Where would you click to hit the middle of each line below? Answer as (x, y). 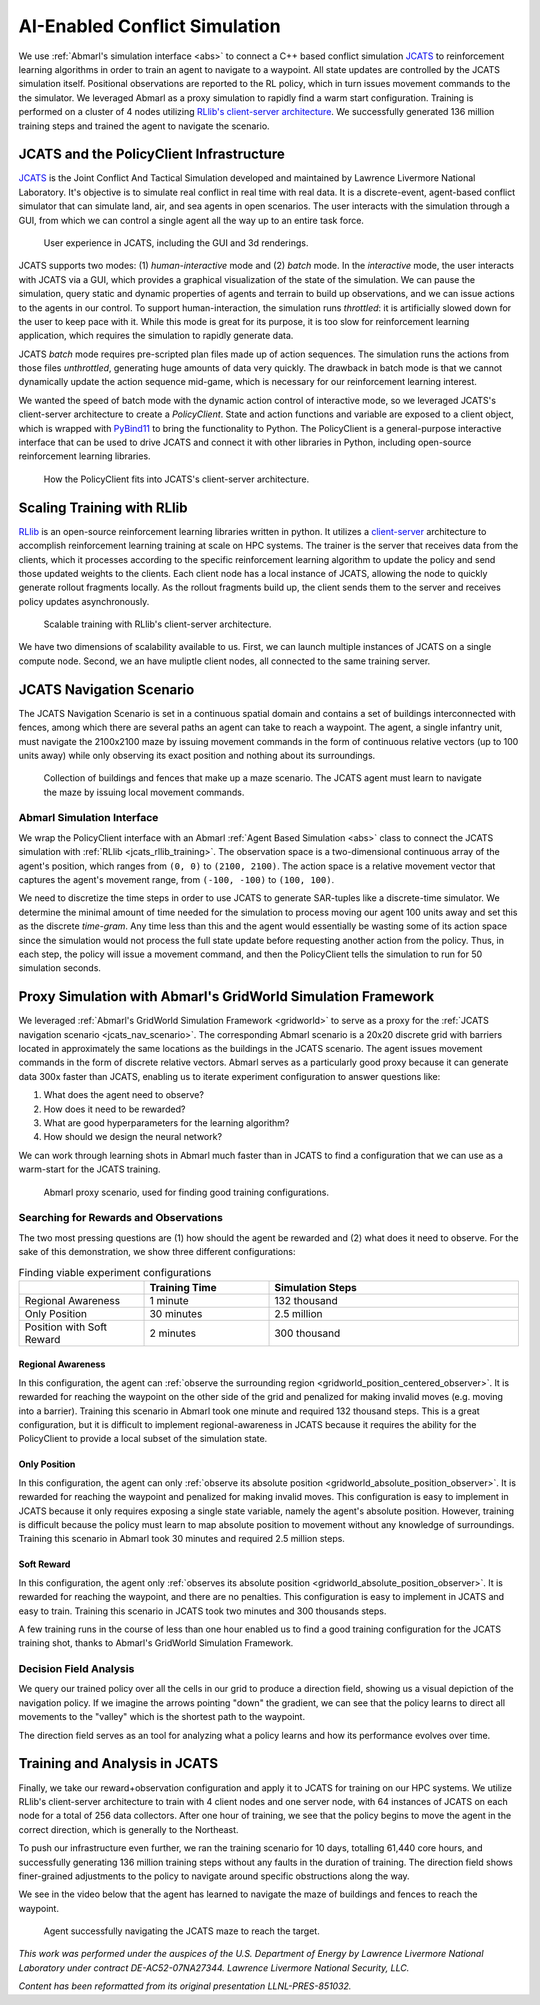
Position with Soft (66, 1327)
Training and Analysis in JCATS (118, 1763)
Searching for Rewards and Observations (121, 1218)
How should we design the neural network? (133, 1137)
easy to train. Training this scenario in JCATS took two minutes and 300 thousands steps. (202, 1611)
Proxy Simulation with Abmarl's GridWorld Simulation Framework (226, 996)
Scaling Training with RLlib (103, 507)
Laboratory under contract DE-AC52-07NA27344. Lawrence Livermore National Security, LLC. (214, 1967)
